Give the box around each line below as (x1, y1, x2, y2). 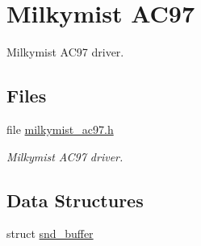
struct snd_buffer (6, 225, 94, 242)
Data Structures (6, 187, 144, 212)
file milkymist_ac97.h (6, 120, 114, 137)
